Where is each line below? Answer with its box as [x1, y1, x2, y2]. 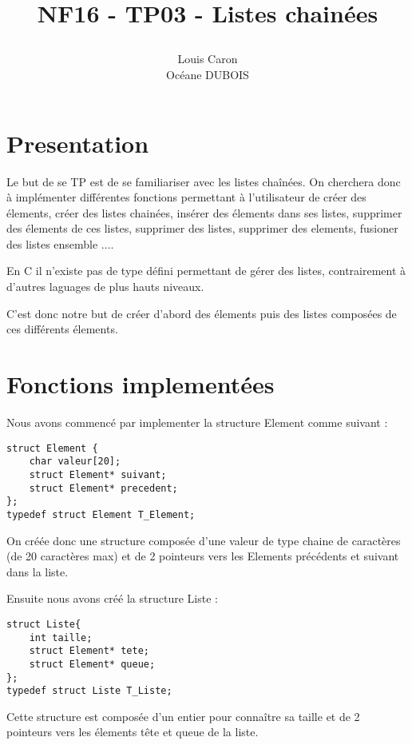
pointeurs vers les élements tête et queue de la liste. [6, 723, 259, 740]
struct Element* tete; [29, 645, 149, 657]
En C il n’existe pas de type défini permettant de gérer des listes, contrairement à [6, 262, 406, 279]
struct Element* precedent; [29, 482, 178, 494]
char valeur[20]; [29, 456, 121, 468]
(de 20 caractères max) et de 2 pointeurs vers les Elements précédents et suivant [6, 548, 399, 564]
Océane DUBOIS [166, 66, 249, 82]
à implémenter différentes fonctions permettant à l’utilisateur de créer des [6, 189, 366, 205]
